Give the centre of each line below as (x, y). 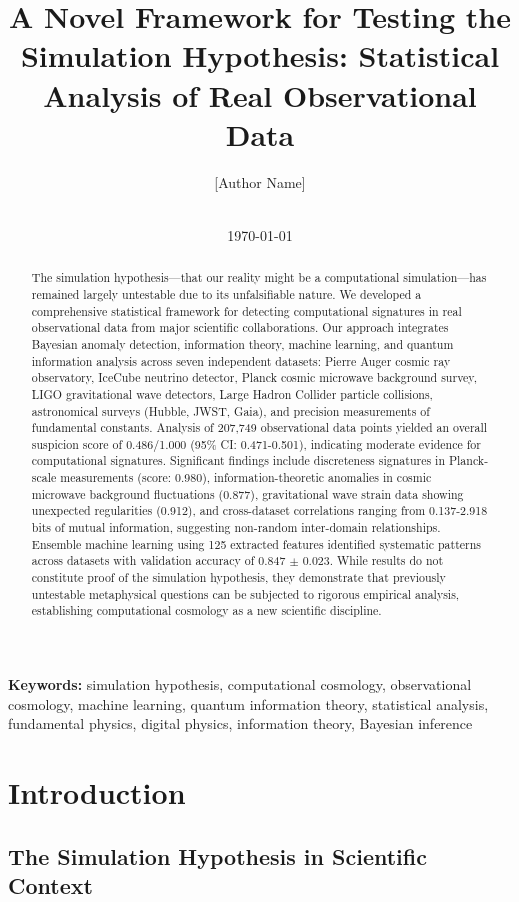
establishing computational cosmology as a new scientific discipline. (206, 610)
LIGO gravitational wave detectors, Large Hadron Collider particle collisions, (232, 393)
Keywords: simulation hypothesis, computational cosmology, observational (240, 684)
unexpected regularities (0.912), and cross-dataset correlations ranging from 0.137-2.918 (259, 510)
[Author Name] (260, 181)
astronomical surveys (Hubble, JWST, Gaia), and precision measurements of (230, 410)
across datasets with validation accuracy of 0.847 (158, 560)
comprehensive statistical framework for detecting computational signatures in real (246, 310)
